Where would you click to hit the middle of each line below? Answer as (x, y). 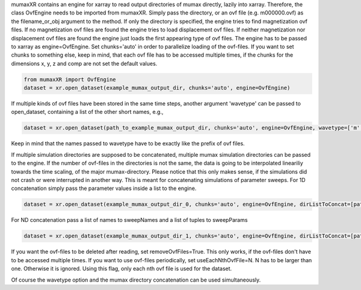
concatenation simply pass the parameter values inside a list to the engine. (104, 188)
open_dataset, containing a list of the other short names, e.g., (87, 112)
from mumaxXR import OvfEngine (70, 79)
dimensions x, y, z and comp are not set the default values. (84, 63)
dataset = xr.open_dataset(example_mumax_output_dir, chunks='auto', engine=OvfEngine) (157, 88)
